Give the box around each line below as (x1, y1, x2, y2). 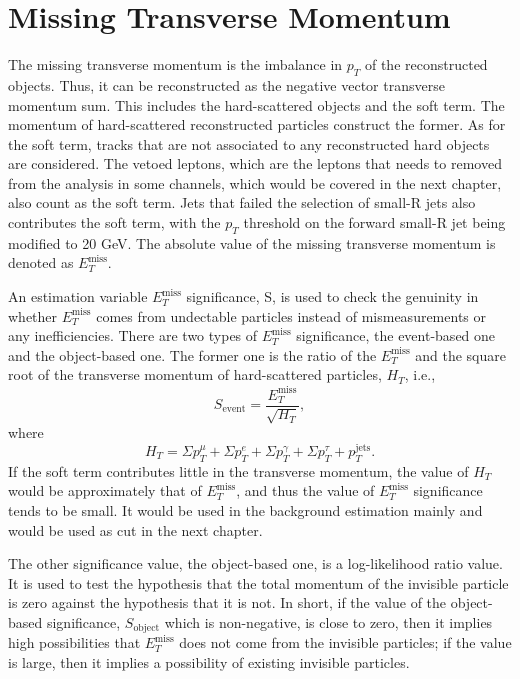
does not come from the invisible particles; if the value (179, 632, 512, 653)
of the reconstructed (364, 54, 488, 75)
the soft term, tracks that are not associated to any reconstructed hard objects (8, 133, 490, 154)
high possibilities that (8, 632, 141, 653)
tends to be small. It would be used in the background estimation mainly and (8, 500, 483, 520)
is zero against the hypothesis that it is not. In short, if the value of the (8, 592, 447, 613)
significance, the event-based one (296, 325, 496, 346)
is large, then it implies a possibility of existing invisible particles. (8, 652, 410, 673)
